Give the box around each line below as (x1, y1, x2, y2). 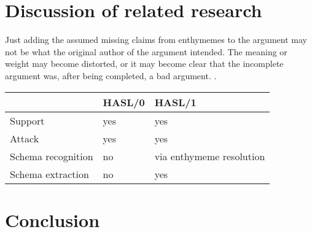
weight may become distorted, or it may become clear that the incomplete (5, 57, 284, 70)
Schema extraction (10, 166, 89, 181)
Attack (10, 131, 39, 145)
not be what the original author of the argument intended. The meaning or (5, 45, 287, 58)
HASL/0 (103, 95, 145, 109)
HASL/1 (154, 95, 197, 109)
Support (10, 113, 45, 128)
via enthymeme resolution (154, 149, 265, 163)
